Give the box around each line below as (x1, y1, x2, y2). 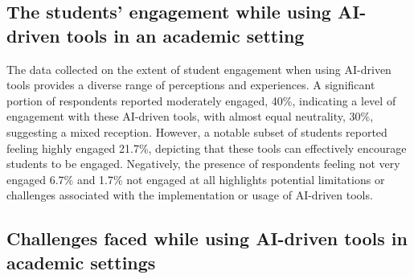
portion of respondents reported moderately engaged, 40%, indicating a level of (6, 92, 396, 109)
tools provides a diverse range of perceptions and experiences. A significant (6, 76, 375, 93)
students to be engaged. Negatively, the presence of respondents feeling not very (6, 155, 400, 172)
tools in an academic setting (66, 23, 305, 47)
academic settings (6, 249, 156, 274)
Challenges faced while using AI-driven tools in (6, 226, 408, 251)
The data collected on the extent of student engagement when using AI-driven (6, 60, 391, 77)
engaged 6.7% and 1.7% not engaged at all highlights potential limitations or (6, 170, 385, 187)
